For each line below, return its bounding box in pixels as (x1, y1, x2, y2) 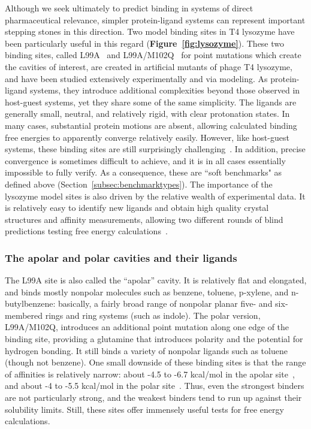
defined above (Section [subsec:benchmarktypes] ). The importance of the (5, 177, 273, 190)
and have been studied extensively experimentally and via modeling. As (5, 72, 268, 84)
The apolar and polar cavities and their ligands (5, 250, 237, 265)
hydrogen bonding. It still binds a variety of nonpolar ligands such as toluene (5, 344, 288, 357)
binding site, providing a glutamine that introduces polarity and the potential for (5, 333, 303, 345)
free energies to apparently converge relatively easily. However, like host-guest (5, 131, 289, 143)
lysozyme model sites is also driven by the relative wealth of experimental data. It (5, 189, 306, 202)
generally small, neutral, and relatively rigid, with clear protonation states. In (5, 107, 290, 120)
